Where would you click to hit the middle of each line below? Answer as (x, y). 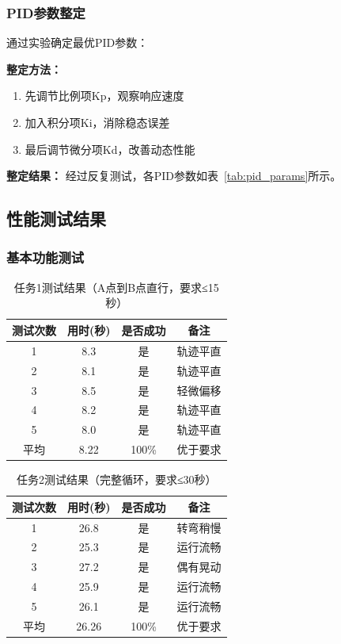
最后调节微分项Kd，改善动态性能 (110, 149)
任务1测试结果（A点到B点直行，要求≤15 (116, 287)
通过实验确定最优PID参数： (78, 42)
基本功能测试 (45, 257)
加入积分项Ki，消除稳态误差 (97, 122)
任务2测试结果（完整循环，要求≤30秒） (116, 479)
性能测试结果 (56, 218)
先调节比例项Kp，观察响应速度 (104, 96)
